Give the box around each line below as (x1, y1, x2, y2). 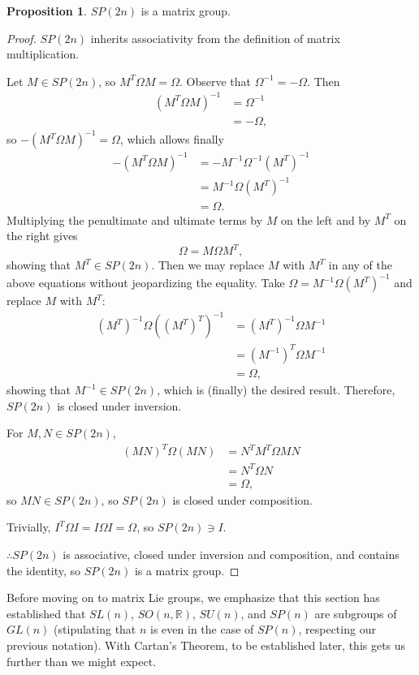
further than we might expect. (6, 652, 157, 669)
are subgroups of (314, 604, 397, 621)
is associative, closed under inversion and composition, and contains (63, 546, 400, 563)
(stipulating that (54, 621, 136, 638)
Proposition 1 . (6, 2, 87, 19)
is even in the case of (150, 621, 254, 638)
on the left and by (281, 211, 371, 228)
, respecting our (298, 621, 376, 638)
